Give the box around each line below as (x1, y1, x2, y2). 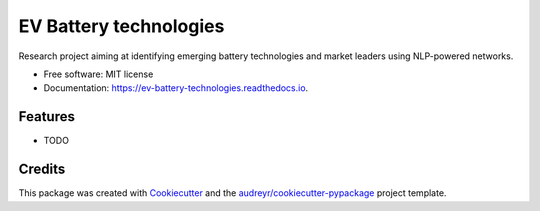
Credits (18, 161, 66, 178)
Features (18, 108, 75, 125)
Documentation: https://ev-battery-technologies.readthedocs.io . (43, 82, 309, 94)
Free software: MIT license (43, 68, 154, 80)
